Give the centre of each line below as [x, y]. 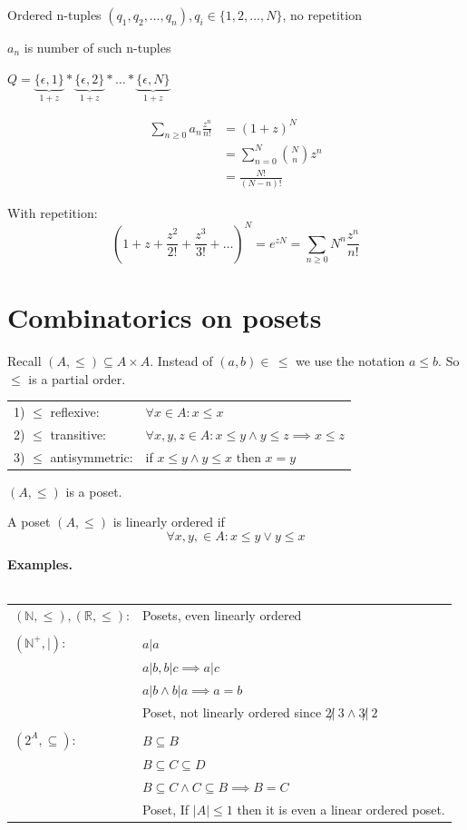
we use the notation [350, 360]
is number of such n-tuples [97, 47]
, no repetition [322, 15]
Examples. [40, 563]
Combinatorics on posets [165, 317]
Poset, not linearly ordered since [232, 711]
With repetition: [53, 212]
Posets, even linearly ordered [222, 614]
